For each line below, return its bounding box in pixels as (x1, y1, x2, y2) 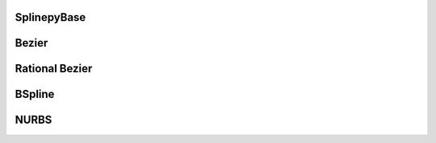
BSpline (15, 88, 55, 101)
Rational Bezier (15, 62, 93, 76)
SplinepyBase (15, 10, 86, 24)
